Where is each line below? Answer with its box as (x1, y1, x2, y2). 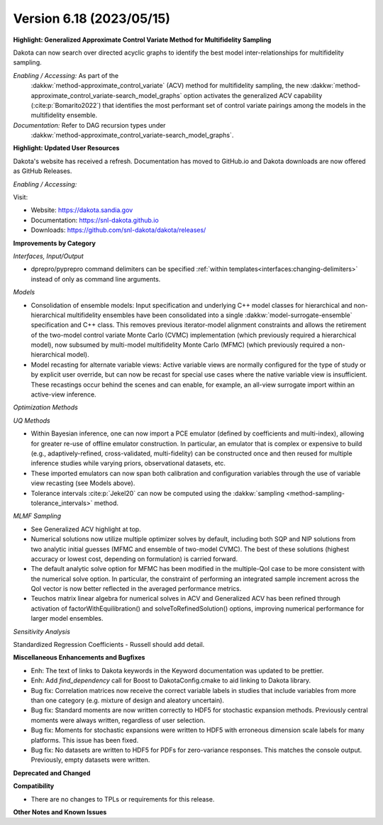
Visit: (13, 193, 28, 201)
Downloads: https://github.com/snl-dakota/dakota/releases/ (30, 226, 206, 234)
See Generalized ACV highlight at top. (30, 525, 141, 533)
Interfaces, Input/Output (13, 252, 84, 260)
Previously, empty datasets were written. (30, 755, 150, 764)
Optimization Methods (13, 403, 78, 411)
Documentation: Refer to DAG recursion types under (13, 121, 166, 129)
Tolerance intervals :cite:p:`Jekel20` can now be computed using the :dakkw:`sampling (30, 489, 285, 497)
